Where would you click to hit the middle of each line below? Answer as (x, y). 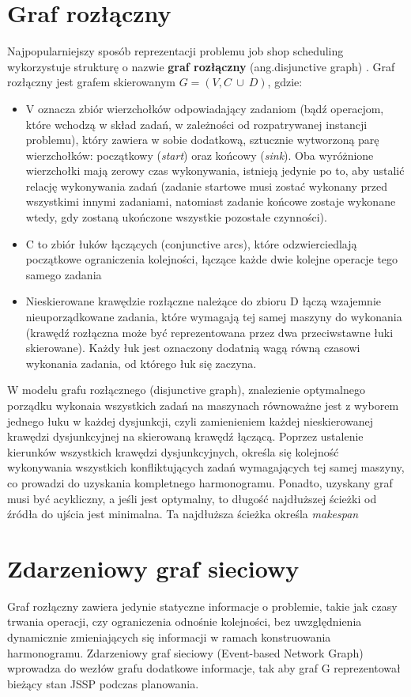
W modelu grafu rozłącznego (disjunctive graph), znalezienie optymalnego (186, 390)
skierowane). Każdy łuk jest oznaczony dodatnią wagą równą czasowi (193, 348)
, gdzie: (285, 82)
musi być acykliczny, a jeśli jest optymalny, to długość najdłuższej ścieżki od (192, 498)
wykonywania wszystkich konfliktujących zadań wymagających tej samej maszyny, (206, 467)
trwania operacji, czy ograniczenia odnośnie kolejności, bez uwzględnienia (185, 621)
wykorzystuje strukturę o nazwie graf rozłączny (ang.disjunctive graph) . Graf (201, 66)
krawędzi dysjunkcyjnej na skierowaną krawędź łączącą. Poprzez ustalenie (185, 436)
